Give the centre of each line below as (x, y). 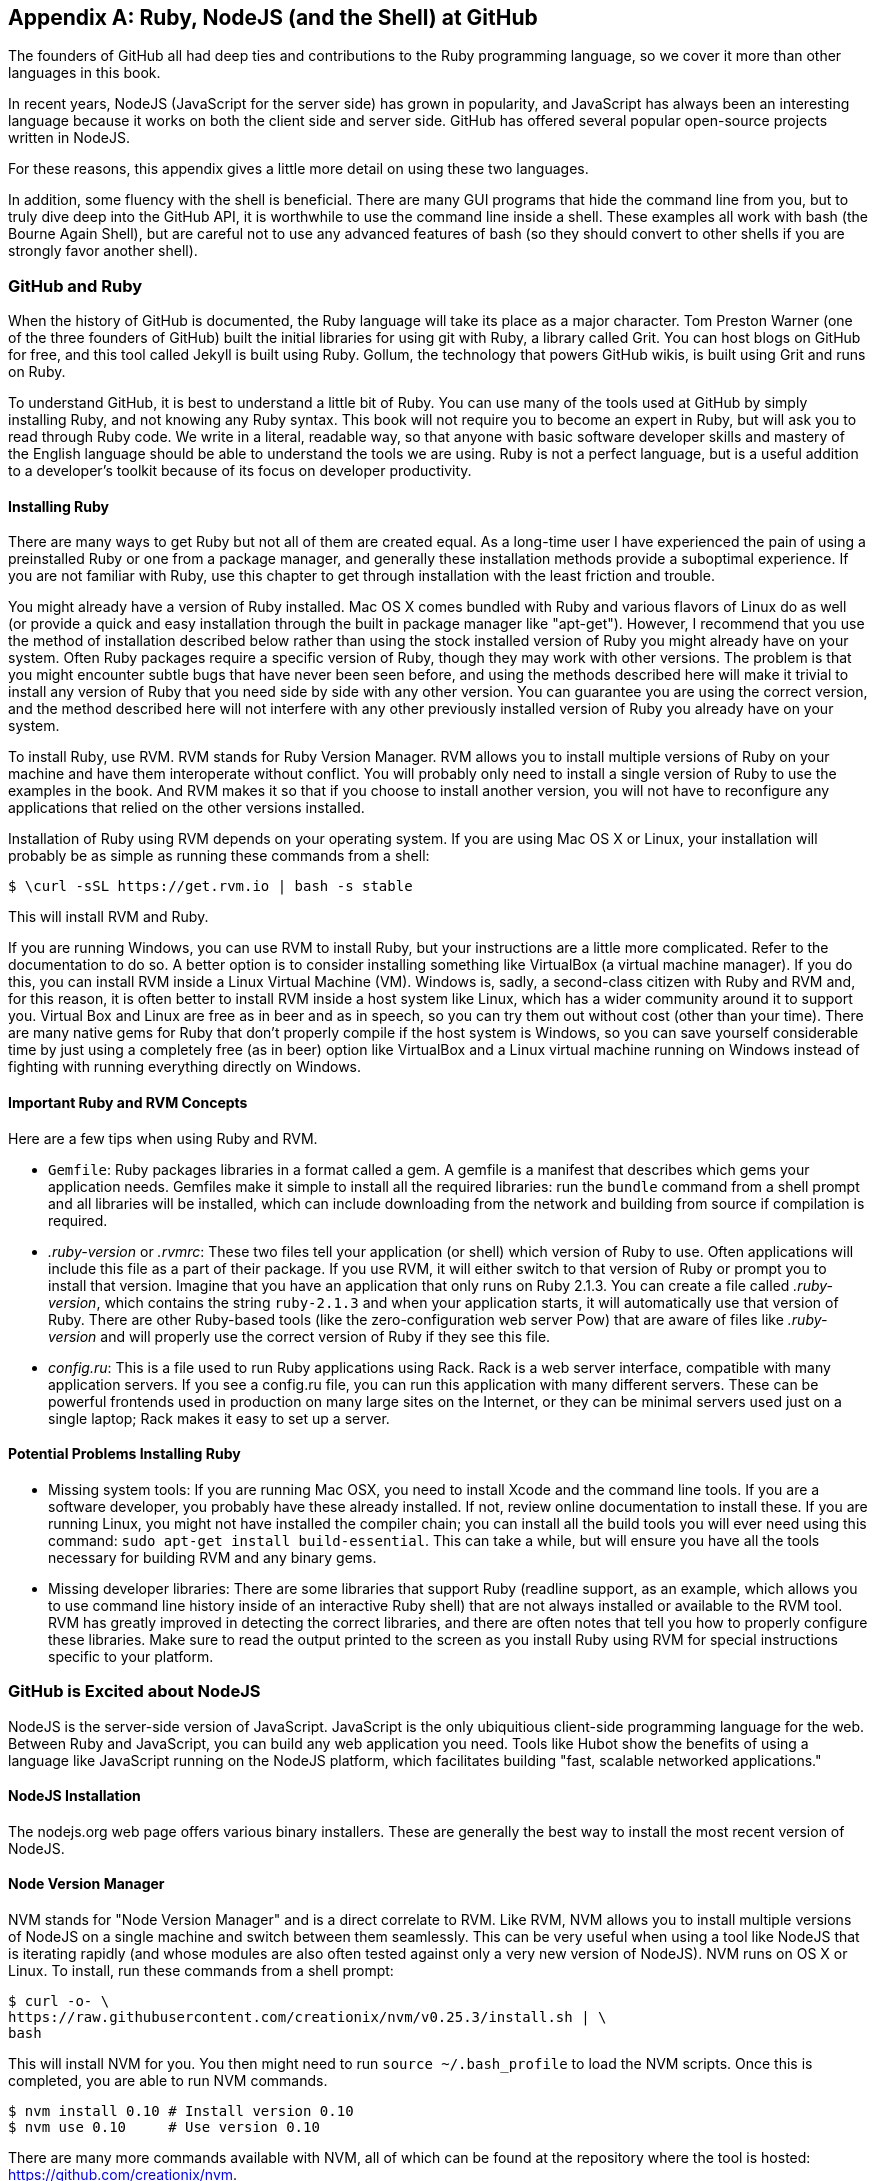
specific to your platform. (131, 1656)
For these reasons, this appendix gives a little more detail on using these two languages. (298, 169)
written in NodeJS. (69, 138)
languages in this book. (84, 73)
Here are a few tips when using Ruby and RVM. (163, 1138)
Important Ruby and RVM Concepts (128, 1102)
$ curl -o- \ (59, 2001)
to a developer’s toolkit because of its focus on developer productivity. (240, 471)
